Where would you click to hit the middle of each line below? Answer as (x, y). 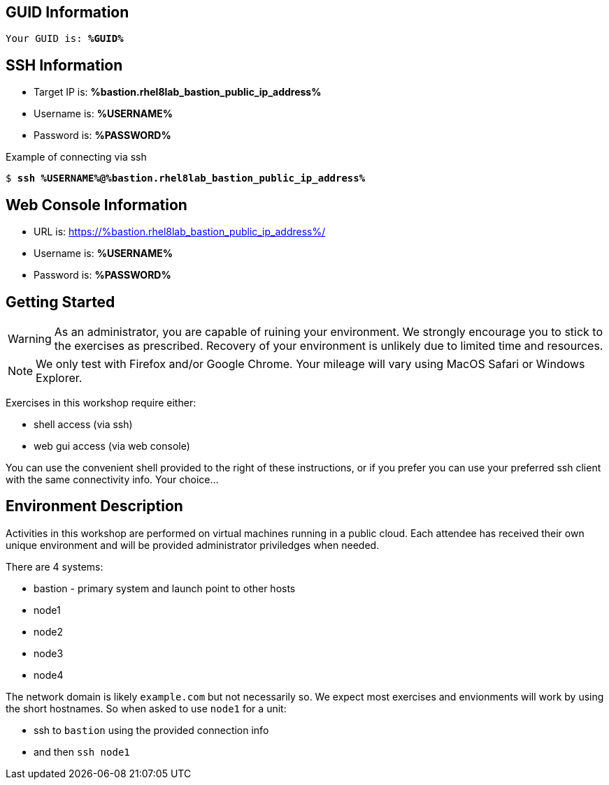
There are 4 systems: (55, 566)
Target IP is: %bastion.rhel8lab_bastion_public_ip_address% (178, 92)
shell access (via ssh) (83, 424)
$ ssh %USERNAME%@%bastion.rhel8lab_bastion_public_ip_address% (186, 178)
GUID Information (67, 12)
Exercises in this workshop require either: (101, 402)
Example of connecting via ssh (76, 157)
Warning (30, 338)
